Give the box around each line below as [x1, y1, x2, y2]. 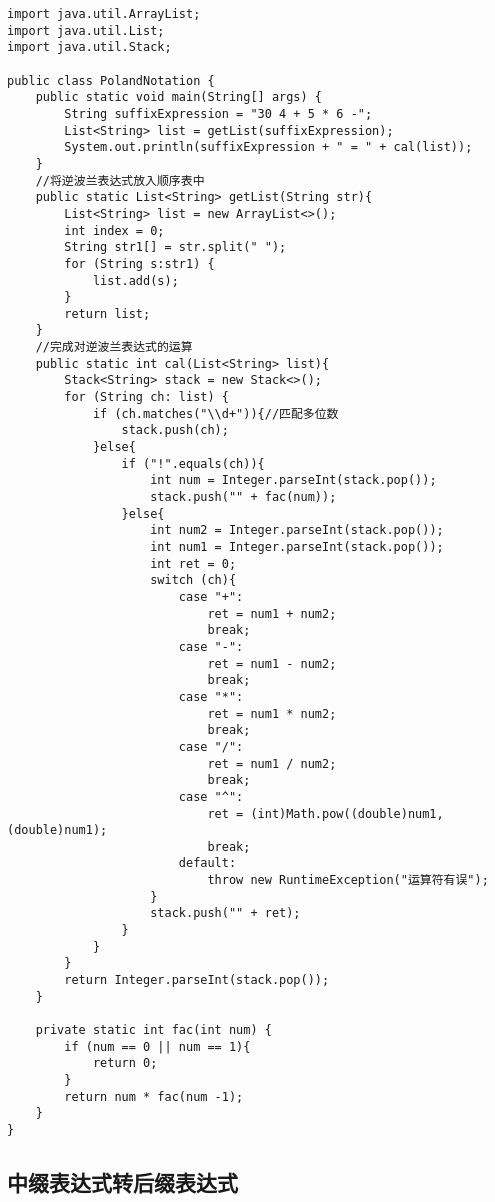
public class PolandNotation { [7, 73, 215, 88]
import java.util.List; [7, 23, 165, 38]
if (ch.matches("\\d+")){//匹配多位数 [92, 406, 339, 421]
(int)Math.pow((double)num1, [250, 806, 444, 821]
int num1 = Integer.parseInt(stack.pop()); [150, 540, 444, 554]
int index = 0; [64, 223, 165, 238]
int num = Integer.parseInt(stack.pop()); [150, 473, 437, 488]
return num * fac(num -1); [64, 1089, 244, 1104]
